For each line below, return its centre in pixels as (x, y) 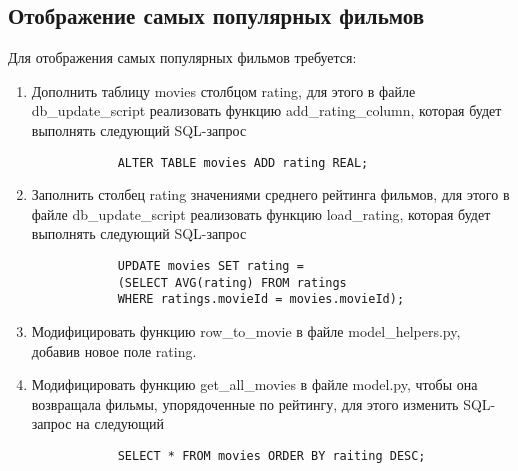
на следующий (120, 423)
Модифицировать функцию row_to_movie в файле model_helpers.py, (246, 330)
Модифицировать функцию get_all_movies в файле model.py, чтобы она (254, 384)
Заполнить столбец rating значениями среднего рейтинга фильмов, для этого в (270, 194)
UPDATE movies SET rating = (210, 266)
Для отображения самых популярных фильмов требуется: (182, 57)
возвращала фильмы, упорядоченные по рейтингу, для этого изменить (245, 403)
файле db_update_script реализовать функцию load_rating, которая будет (261, 213)
